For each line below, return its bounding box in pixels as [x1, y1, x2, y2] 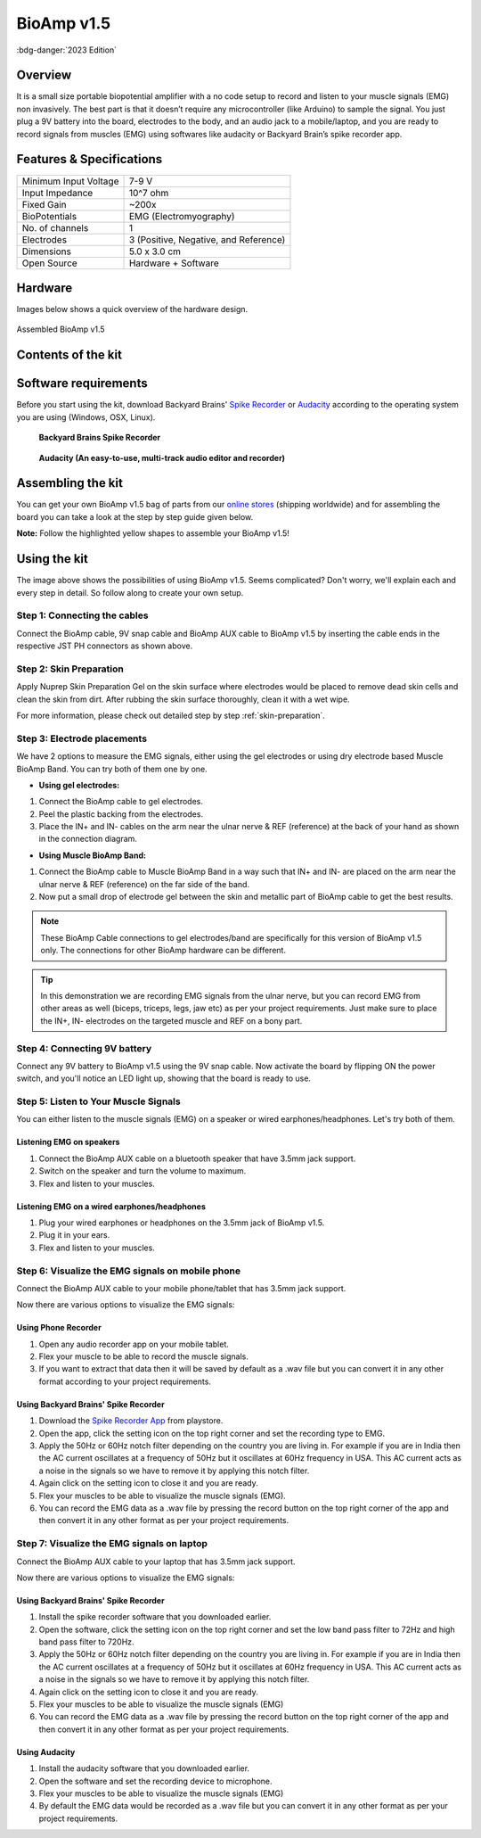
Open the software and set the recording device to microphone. [38, 1776, 273, 1786]
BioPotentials [21, 210, 77, 222]
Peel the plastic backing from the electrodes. [38, 808, 204, 820]
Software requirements [16, 375, 148, 392]
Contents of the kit [16, 348, 122, 363]
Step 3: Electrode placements [16, 732, 147, 745]
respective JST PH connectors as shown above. [16, 640, 193, 651]
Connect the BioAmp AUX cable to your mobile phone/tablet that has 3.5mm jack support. [16, 1282, 346, 1293]
